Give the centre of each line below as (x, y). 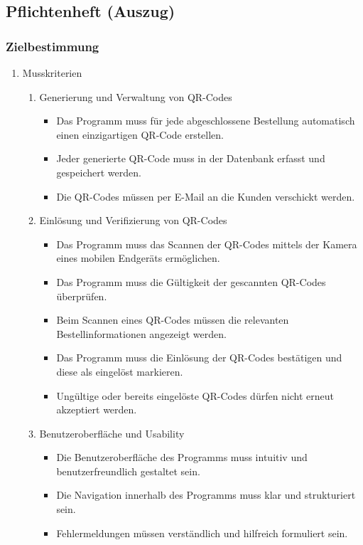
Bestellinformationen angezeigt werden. (141, 333)
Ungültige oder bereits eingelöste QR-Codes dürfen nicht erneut (195, 395)
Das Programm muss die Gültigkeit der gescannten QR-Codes (191, 281)
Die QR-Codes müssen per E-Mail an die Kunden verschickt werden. (206, 196)
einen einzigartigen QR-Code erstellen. (140, 134)
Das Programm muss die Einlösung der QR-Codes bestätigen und (199, 358)
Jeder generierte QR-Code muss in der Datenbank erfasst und (191, 158)
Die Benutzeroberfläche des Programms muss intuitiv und (182, 457)
